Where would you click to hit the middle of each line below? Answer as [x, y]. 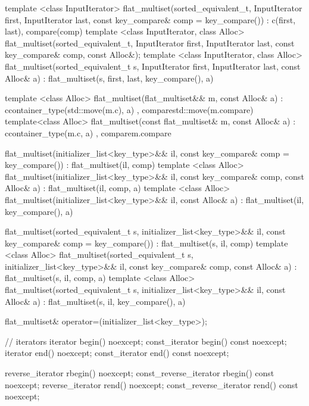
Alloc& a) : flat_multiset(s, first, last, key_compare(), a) [109, 78]
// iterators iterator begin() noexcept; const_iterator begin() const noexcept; [146, 341]
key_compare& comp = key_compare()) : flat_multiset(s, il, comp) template [146, 243]
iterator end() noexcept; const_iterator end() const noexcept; [117, 353]
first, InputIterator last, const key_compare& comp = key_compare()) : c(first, [150, 19]
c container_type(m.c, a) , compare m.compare [88, 132]
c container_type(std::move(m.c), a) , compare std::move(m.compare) [129, 109]
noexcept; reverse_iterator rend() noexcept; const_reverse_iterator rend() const [152, 384]
